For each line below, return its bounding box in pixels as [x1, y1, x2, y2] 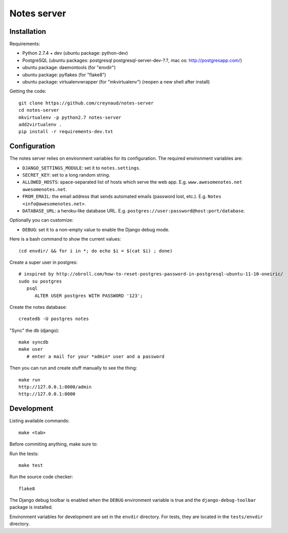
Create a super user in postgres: [9, 259, 78, 265]
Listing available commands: [9, 418, 70, 424]
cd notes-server [18, 108, 59, 113]
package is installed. [9, 504, 53, 510]
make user [18, 346, 43, 352]
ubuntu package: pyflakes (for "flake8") [22, 72, 106, 78]
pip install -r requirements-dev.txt [18, 129, 114, 135]
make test [18, 462, 43, 468]
